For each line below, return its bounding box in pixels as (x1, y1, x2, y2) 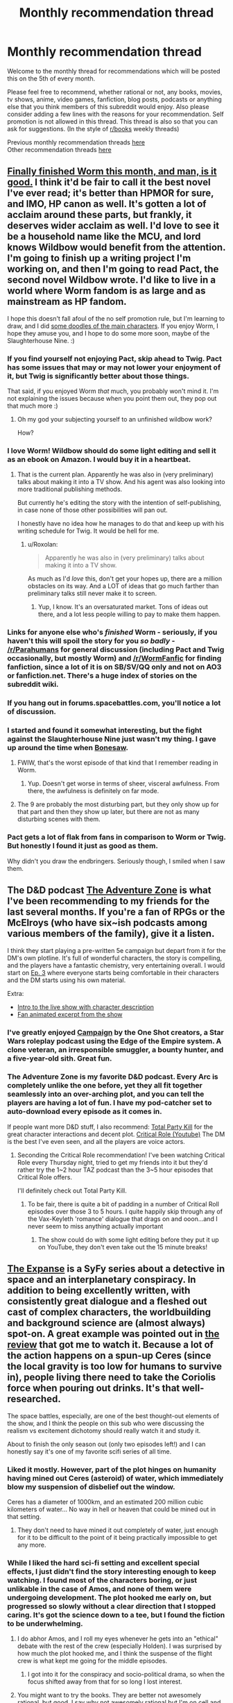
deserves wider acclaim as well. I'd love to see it (7, 220, 220, 232)
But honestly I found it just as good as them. (7, 841, 158, 851)
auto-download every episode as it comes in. (7, 1106, 162, 1116)
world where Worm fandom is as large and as (7, 285, 206, 297)
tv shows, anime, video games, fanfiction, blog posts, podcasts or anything (7, 95, 222, 103)
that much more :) (7, 401, 58, 410)
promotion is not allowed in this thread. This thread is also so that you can (7, 117, 218, 126)
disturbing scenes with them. (17, 815, 101, 824)
